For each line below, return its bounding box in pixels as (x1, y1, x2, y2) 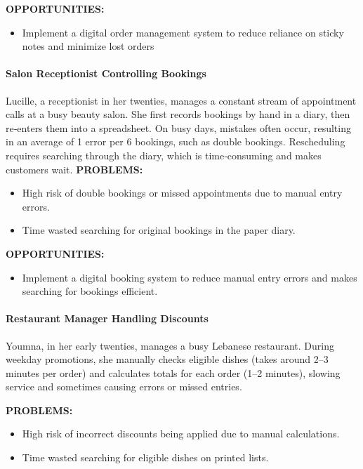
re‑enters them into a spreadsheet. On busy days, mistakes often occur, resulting (6, 120, 351, 135)
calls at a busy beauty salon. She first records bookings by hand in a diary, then (6, 107, 350, 121)
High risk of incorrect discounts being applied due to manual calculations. (22, 426, 340, 441)
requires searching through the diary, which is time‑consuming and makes (6, 147, 322, 162)
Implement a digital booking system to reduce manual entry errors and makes (22, 270, 357, 284)
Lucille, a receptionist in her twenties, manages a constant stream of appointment (6, 93, 357, 107)
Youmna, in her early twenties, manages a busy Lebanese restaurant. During (6, 338, 335, 352)
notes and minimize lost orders (22, 39, 154, 53)
